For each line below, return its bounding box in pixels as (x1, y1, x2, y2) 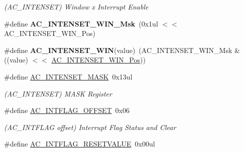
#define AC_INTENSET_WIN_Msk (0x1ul (4, 18, 158, 28)
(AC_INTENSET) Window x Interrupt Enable (4, 1, 149, 11)
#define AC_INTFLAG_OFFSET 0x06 (4, 105, 130, 115)
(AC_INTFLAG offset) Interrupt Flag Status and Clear (4, 121, 176, 132)
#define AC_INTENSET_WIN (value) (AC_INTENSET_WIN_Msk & (4, 44, 240, 55)
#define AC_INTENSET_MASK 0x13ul (4, 71, 133, 81)
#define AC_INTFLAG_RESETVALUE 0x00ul (4, 138, 155, 149)
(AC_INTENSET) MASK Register (4, 88, 112, 98)
